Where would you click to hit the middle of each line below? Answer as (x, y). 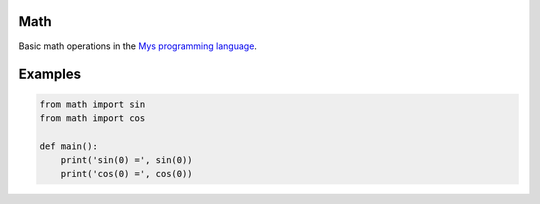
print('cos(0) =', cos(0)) (127, 174)
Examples (50, 74)
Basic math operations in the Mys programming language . (137, 46)
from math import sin (92, 104)
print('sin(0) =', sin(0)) (127, 160)
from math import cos (92, 118)
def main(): (69, 146)
